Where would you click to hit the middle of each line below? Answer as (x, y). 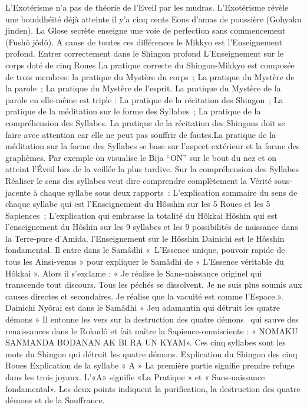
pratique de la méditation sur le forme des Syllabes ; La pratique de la (133, 111)
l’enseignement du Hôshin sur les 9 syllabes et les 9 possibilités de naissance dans (152, 227)
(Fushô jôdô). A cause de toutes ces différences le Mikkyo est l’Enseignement (144, 42)
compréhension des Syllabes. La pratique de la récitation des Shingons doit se (145, 122)
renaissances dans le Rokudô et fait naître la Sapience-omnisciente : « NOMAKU (152, 330)
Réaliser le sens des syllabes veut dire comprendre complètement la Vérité (138, 180)
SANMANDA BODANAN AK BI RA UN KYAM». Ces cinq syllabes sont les (146, 342)
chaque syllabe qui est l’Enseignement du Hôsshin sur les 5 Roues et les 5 (138, 204)
